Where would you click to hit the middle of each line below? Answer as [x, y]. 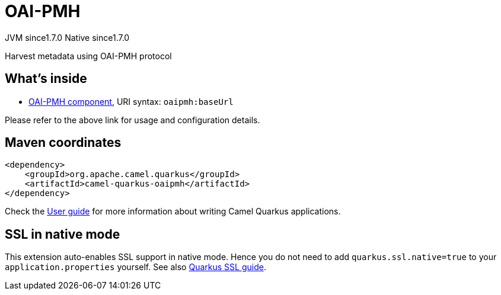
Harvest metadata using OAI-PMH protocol [88, 56]
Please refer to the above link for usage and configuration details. [133, 120]
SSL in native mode [63, 234]
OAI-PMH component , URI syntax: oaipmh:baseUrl [131, 101]
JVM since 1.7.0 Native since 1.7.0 [67, 37]
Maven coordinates [63, 143]
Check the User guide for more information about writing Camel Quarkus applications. [173, 211]
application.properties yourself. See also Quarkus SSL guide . [135, 267]
